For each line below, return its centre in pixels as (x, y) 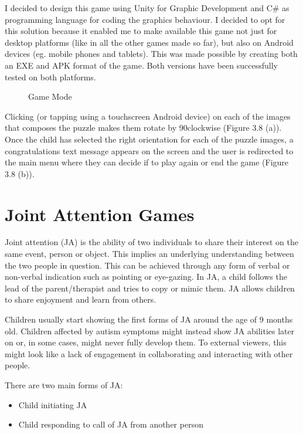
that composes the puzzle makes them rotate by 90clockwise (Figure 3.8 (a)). (143, 128)
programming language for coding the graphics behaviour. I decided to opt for (145, 19)
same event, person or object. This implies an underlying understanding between (149, 254)
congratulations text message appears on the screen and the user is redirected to (149, 150)
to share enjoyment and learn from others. (81, 299)
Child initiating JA (53, 404)
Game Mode (50, 96)
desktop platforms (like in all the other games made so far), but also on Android (149, 42)
